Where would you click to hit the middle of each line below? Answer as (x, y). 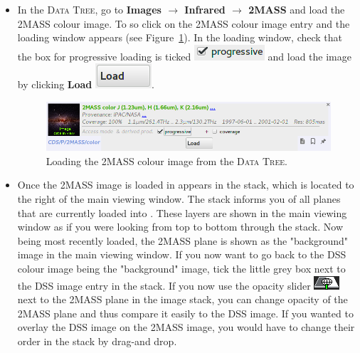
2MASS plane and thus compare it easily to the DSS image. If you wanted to (185, 313)
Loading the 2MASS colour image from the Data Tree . (166, 160)
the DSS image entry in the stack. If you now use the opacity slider (164, 285)
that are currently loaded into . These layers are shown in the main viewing (182, 212)
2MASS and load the (297, 9)
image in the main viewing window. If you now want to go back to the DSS (182, 254)
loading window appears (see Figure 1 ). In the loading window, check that (180, 37)
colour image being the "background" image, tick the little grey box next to (181, 269)
